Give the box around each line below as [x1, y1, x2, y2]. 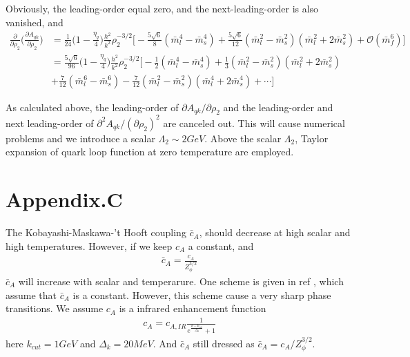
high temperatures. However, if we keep [6, 238, 173, 253]
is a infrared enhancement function [119, 301, 266, 316]
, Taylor [295, 131, 329, 145]
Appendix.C [6, 185, 123, 213]
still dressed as [193, 336, 255, 350]
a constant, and [188, 238, 254, 253]
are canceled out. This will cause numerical [163, 115, 345, 130]
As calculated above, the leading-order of [6, 99, 179, 114]
